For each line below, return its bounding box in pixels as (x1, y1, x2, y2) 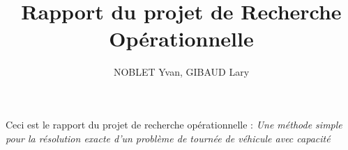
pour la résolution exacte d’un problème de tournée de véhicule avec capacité (6, 131, 331, 145)
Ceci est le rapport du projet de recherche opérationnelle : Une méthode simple (6, 117, 342, 131)
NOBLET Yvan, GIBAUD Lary (113, 65, 250, 79)
